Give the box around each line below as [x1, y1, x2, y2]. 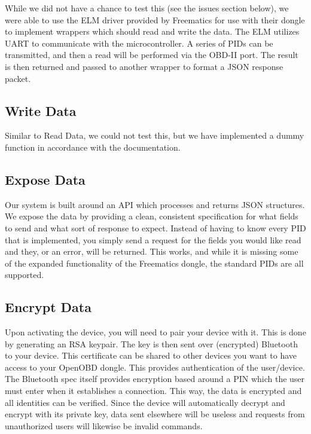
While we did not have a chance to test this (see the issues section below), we [5, 2, 289, 14]
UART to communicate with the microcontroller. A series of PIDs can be [5, 36, 273, 49]
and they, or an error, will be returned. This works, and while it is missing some [5, 245, 298, 258]
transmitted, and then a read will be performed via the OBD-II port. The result [5, 48, 298, 61]
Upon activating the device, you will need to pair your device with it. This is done [5, 326, 306, 338]
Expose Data [5, 170, 86, 188]
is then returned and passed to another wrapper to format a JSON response [5, 60, 283, 72]
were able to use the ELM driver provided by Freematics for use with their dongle [5, 13, 305, 26]
